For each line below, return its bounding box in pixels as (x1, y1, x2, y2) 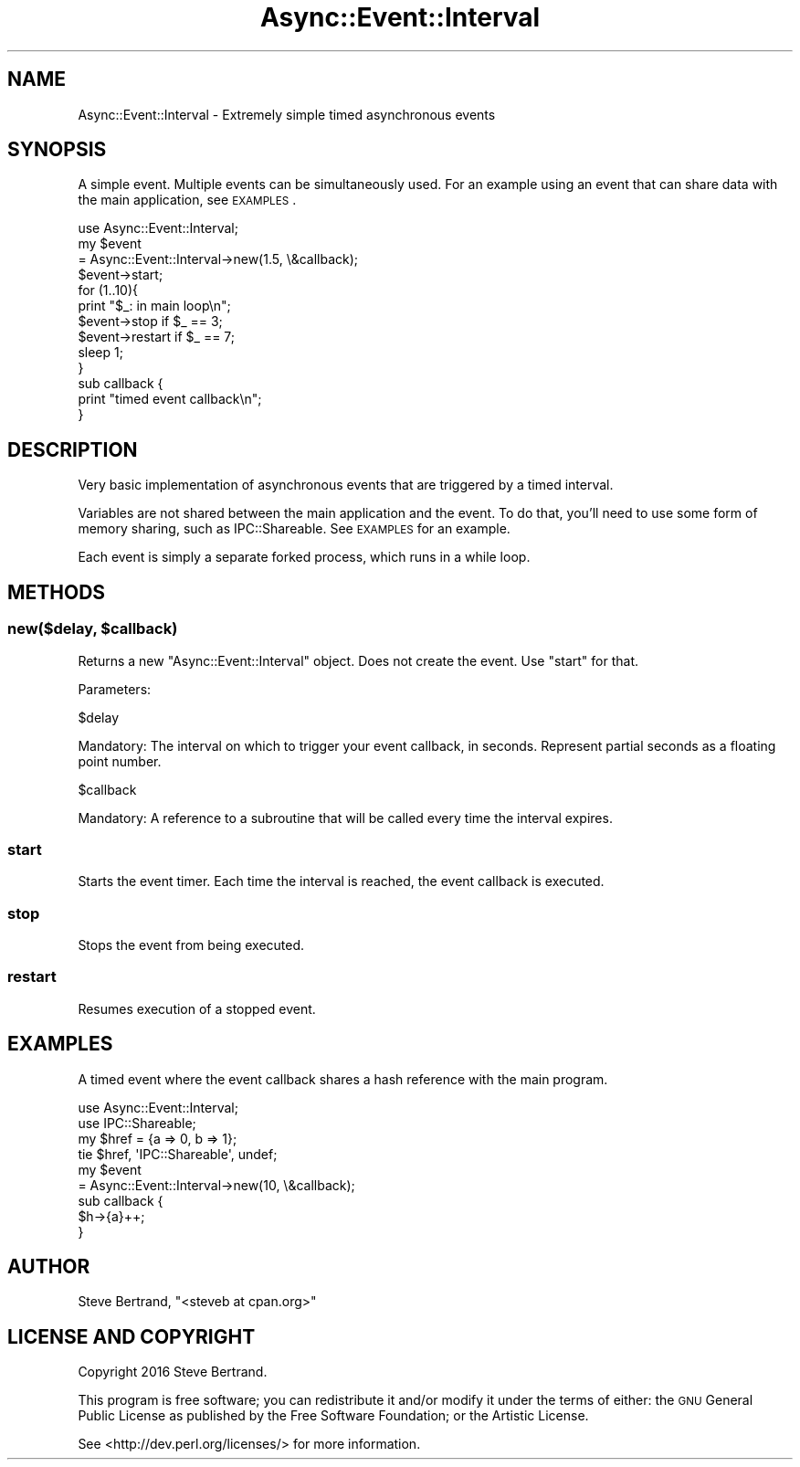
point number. (78, 753, 162, 769)
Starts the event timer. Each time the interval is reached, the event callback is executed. (78, 873, 605, 890)
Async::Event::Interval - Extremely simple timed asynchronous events (78, 106, 496, 122)
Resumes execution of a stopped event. (78, 1000, 316, 1017)
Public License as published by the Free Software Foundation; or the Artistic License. (78, 1408, 589, 1424)
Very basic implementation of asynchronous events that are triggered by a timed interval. (78, 477, 614, 493)
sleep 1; (78, 344, 123, 361)
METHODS (7, 580, 106, 604)
